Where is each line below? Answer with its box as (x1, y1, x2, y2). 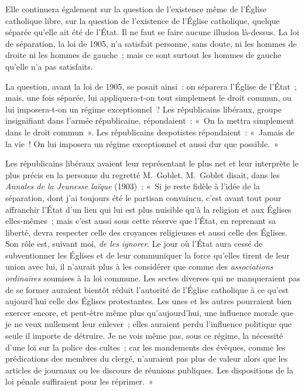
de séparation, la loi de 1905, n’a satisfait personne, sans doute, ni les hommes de (5, 37, 297, 49)
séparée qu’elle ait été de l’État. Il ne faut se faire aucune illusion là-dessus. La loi (5, 26, 299, 38)
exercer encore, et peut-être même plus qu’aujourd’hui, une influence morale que (5, 306, 293, 318)
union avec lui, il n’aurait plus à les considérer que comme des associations (5, 260, 273, 273)
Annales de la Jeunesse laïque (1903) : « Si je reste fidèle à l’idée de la (5, 180, 260, 192)
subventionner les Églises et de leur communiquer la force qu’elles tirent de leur (5, 249, 290, 261)
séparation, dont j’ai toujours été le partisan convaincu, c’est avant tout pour (5, 191, 282, 203)
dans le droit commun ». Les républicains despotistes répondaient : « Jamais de (5, 125, 294, 138)
